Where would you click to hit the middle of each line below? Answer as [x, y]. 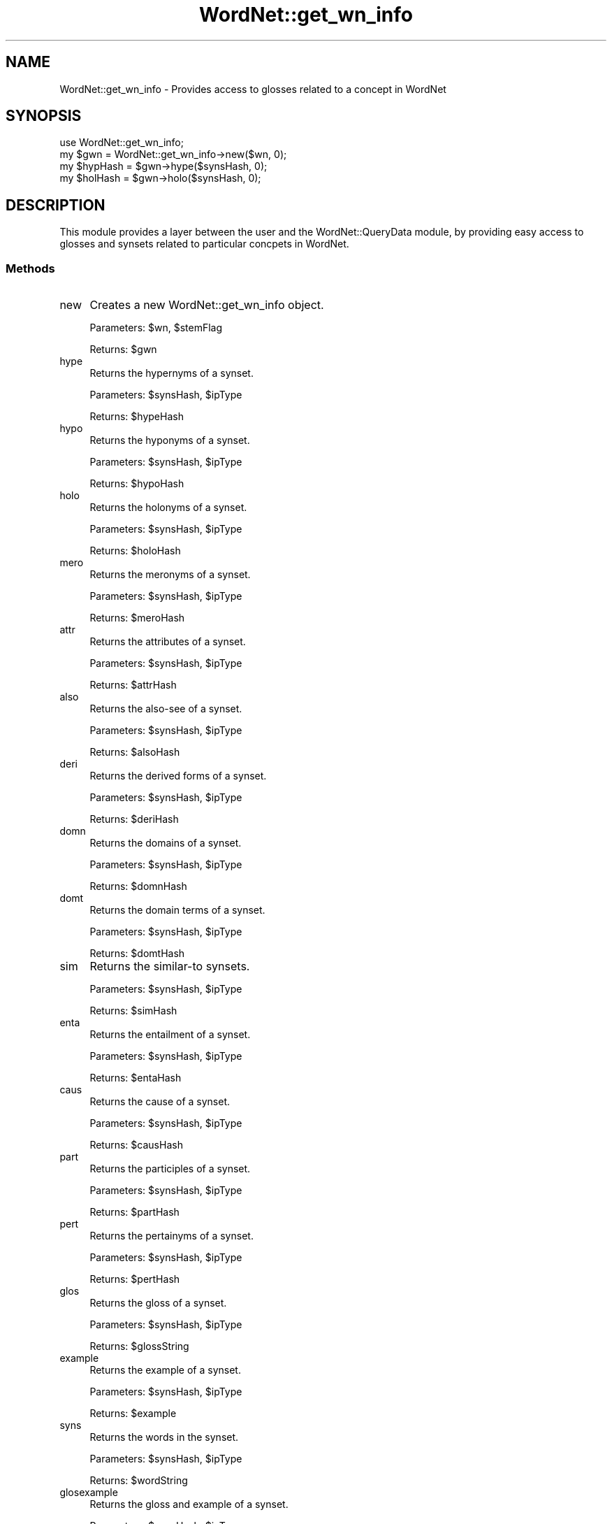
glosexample [89, 1493]
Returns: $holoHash [135, 551]
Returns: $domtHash [137, 954]
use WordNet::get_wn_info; [122, 143]
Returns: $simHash [133, 1011]
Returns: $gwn [123, 350]
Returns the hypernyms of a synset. [172, 373]
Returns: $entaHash [136, 1078]
